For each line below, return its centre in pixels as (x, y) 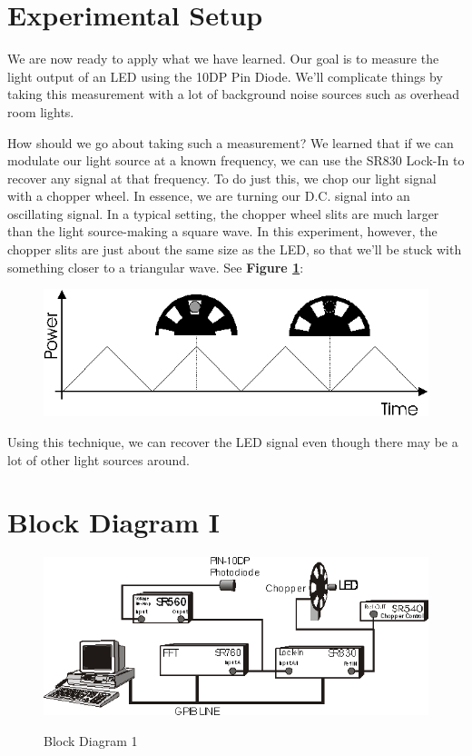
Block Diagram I (114, 522)
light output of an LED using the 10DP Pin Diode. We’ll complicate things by (225, 76)
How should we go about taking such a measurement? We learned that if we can (231, 142)
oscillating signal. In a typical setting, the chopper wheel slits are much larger (223, 213)
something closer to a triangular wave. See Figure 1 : (156, 267)
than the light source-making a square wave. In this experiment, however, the (222, 231)
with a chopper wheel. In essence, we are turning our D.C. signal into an (209, 196)
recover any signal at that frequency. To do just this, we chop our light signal (222, 178)
